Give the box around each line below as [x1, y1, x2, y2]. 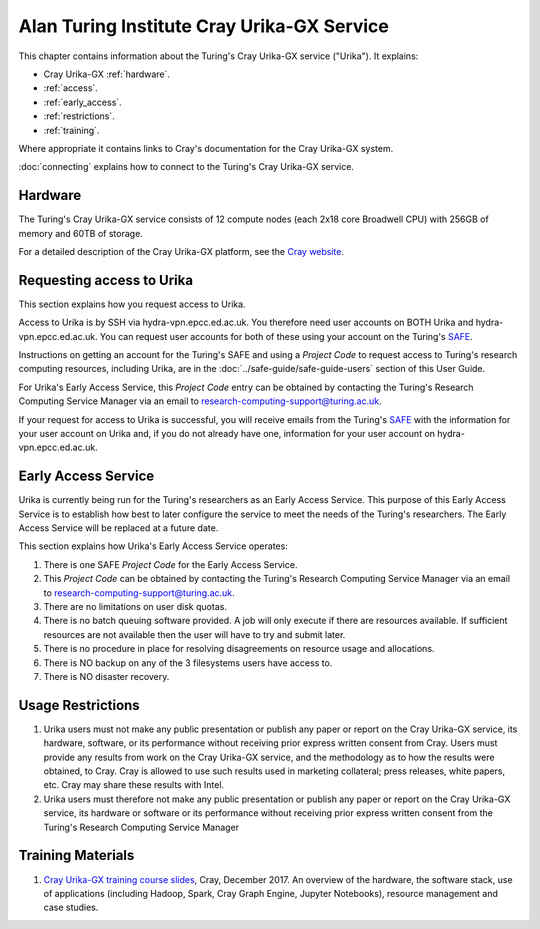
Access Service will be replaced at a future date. [18, 522, 219, 534]
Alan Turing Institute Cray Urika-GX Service [18, 15, 390, 37]
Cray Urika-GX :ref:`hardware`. [43, 68, 170, 80]
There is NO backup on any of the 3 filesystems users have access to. [43, 656, 333, 669]
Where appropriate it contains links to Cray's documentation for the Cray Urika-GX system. [18, 142, 394, 154]
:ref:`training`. [43, 124, 100, 136]
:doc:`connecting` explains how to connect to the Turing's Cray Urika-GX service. [18, 161, 355, 173]
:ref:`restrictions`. [43, 110, 115, 122]
